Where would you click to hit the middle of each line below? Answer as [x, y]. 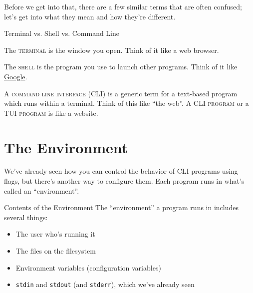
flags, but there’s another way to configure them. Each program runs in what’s [124, 181]
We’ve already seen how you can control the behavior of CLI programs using [121, 171]
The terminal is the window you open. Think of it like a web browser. [112, 50]
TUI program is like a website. [51, 113]
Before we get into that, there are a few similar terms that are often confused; [123, 6]
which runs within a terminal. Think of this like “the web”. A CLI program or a [126, 103]
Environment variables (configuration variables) [88, 267]
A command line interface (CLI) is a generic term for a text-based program [121, 93]
